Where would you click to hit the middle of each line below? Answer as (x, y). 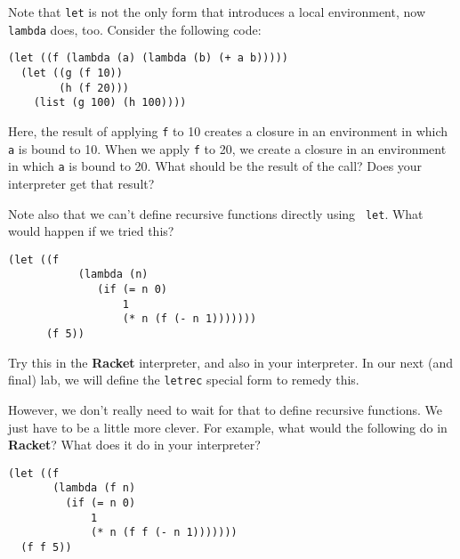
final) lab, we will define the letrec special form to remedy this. (184, 380)
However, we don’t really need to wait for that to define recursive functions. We (225, 409)
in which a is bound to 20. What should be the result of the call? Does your (215, 166)
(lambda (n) (113, 275)
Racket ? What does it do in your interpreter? (134, 445)
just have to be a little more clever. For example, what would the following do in (228, 427)
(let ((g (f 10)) (72, 73)
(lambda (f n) (94, 488)
